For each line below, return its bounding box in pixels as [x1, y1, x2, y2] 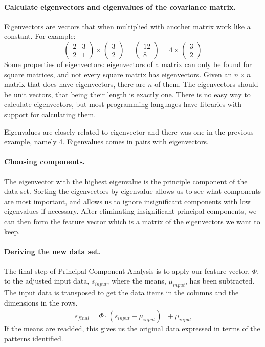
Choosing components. [4, 156, 85, 167]
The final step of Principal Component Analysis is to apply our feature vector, [4, 265, 250, 276]
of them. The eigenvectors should [154, 79, 258, 90]
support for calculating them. [4, 109, 96, 119]
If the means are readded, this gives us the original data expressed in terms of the [4, 322, 260, 333]
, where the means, [107, 275, 166, 286]
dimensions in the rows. [4, 297, 78, 308]
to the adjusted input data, [4, 275, 90, 286]
